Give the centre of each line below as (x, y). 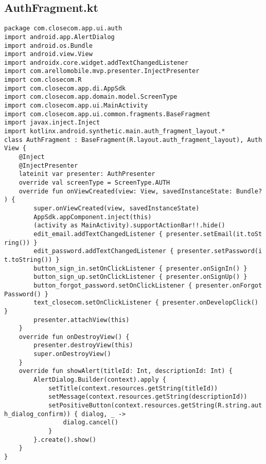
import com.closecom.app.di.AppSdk (65, 88)
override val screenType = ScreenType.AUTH (94, 183)
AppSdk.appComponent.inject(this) (93, 217)
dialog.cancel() (91, 423)
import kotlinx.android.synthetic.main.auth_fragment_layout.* (115, 131)
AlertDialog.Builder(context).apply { (100, 380)
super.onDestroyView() (72, 354)
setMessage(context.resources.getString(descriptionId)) (148, 397)
